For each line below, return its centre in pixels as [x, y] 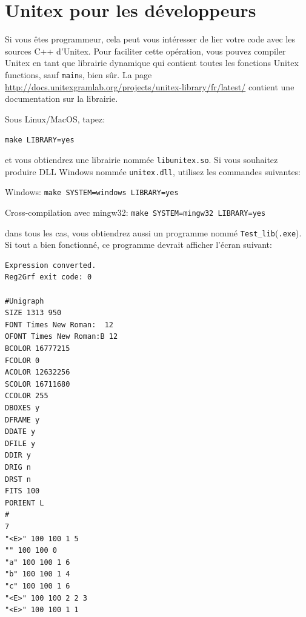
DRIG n [18, 467]
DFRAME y [22, 420]
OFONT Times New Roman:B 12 [62, 337]
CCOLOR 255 [27, 396]
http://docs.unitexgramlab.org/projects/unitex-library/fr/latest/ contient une [150, 86]
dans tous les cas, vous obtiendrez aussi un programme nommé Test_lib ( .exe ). [153, 232]
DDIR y [18, 455]
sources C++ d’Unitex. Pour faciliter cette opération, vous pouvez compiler [145, 51]
